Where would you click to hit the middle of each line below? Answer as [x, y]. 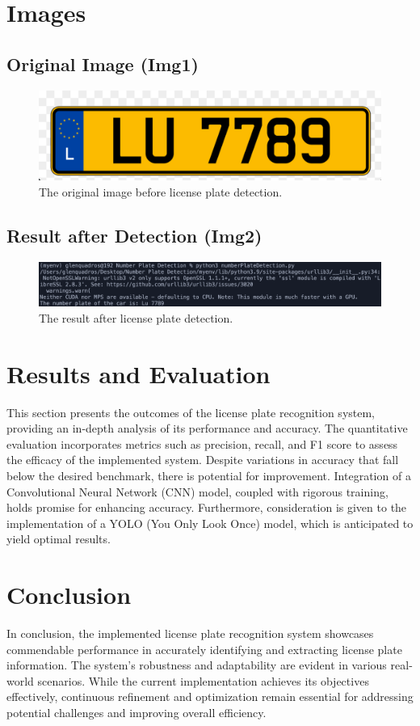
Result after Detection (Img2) [134, 235]
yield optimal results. [59, 539]
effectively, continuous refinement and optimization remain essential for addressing [210, 696]
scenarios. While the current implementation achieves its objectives [203, 680]
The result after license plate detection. [136, 317]
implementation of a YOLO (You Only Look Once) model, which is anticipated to [210, 523]
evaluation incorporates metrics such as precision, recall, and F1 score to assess [202, 443]
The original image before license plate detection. [161, 191]
